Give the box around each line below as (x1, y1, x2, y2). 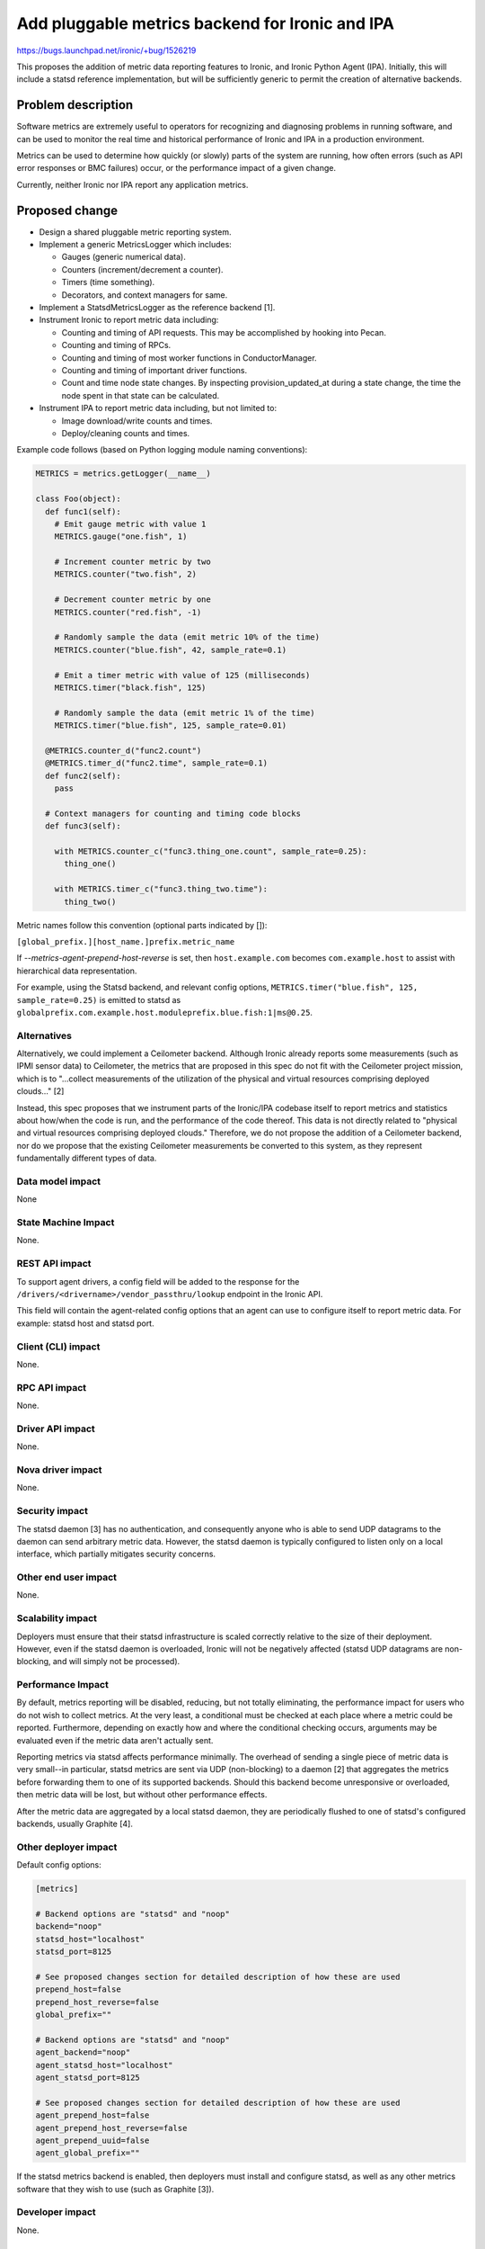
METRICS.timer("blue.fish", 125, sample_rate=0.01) (54, 721, 287, 730)
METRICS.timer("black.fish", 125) (54, 682, 207, 693)
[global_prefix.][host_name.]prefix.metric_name (16, 936, 235, 946)
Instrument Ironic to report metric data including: (39, 315, 219, 326)
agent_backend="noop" (35, 2047, 131, 2057)
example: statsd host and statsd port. (16, 1318, 154, 1329)
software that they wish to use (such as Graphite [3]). (16, 2183, 215, 2194)
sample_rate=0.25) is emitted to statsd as (16, 994, 181, 1005)
